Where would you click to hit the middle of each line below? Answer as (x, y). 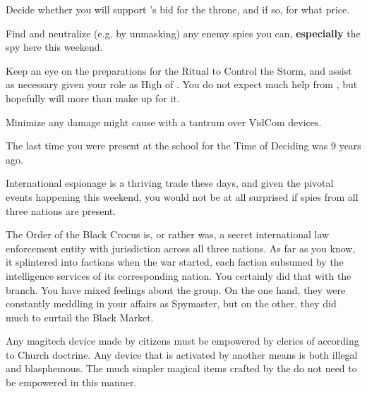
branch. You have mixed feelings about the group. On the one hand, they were (176, 289)
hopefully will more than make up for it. (93, 98)
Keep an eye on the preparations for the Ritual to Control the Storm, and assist (179, 70)
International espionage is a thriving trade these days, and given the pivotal (170, 183)
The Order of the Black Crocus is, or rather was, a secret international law (168, 234)
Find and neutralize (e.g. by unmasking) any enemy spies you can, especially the (183, 33)
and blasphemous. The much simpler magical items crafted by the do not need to (181, 368)
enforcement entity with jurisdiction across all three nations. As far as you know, (181, 248)
